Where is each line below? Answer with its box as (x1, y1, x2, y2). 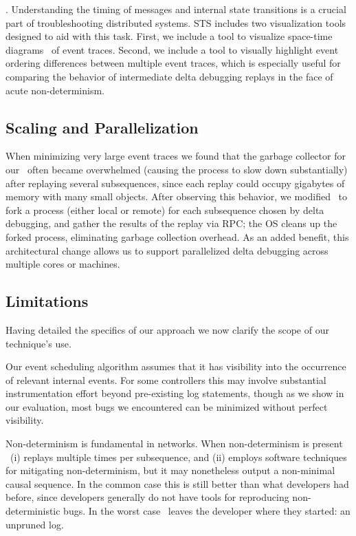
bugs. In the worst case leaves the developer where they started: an (63, 504, 351, 518)
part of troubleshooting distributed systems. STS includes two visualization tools (5, 15, 346, 30)
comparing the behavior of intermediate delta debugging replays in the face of (5, 69, 333, 83)
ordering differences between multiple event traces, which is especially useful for (5, 56, 341, 70)
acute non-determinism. (5, 83, 105, 97)
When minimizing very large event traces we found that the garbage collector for (5, 149, 346, 163)
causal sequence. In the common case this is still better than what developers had (5, 476, 349, 491)
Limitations (5, 290, 89, 312)
